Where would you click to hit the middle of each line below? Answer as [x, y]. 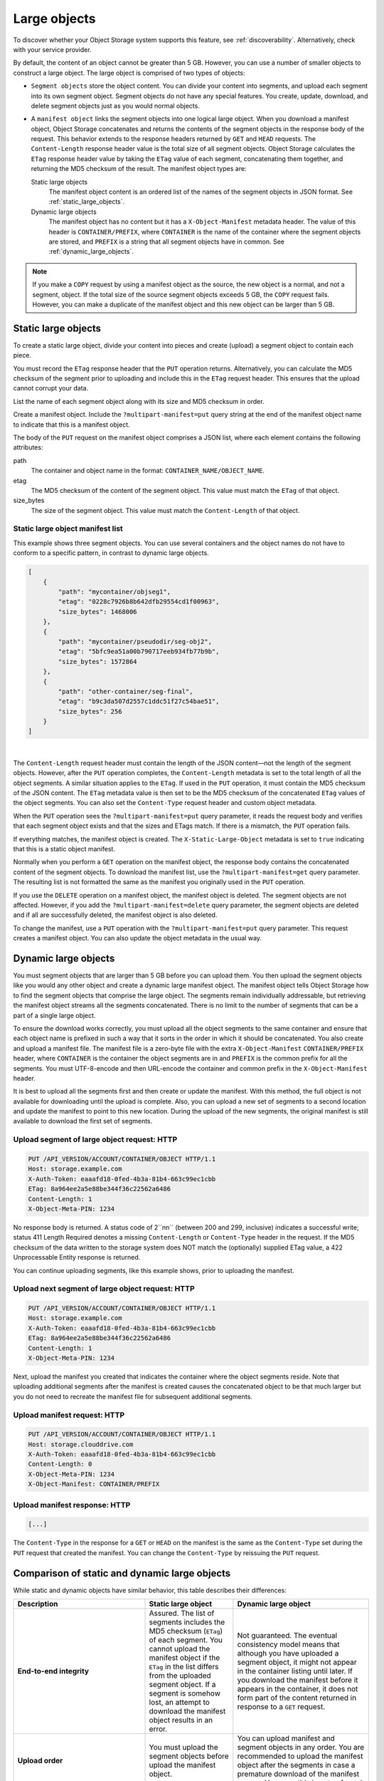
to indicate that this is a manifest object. [72, 425]
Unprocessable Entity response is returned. [77, 1257]
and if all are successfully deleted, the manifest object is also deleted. [115, 915]
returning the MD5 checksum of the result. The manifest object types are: [139, 169]
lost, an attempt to [179, 1703]
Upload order [40, 1761]
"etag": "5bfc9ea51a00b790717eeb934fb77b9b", [139, 651]
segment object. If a [182, 1685]
